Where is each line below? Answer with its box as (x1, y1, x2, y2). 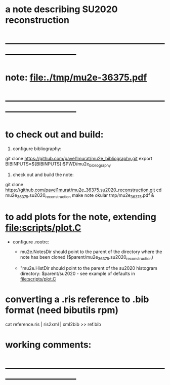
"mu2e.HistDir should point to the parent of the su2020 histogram (20, 265, 158, 271)
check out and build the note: (12, 171, 74, 178)
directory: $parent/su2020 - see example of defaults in (20, 270, 136, 277)
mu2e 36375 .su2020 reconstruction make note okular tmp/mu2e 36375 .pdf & (5, 192, 154, 200)
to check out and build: (5, 128, 104, 140)
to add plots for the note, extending (5, 212, 157, 223)
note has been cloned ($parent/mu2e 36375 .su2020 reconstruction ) (20, 254, 153, 262)
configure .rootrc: (12, 239, 50, 245)
